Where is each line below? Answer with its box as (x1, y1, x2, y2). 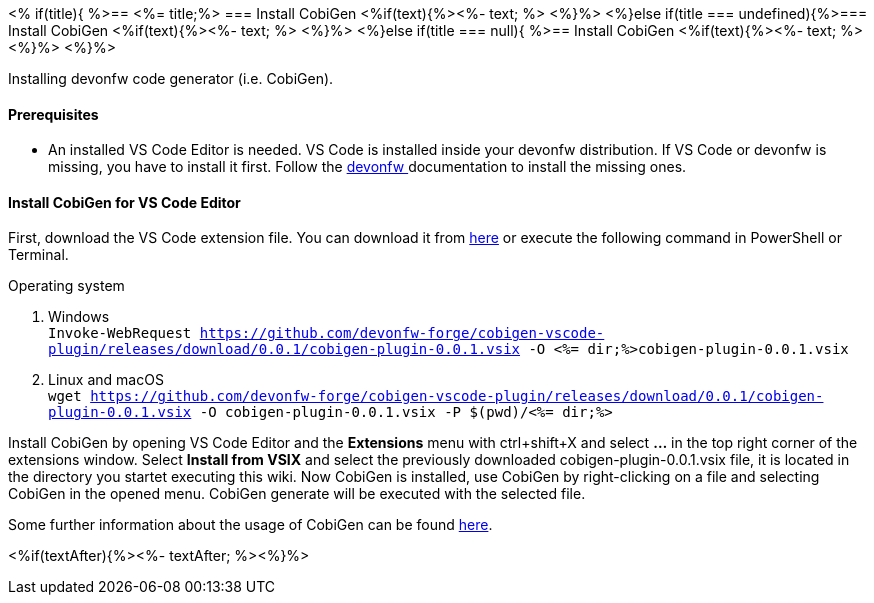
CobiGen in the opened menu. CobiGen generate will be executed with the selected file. (8, 485, 586, 503)
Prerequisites (8, 105, 99, 123)
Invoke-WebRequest (48, 325, 192, 342)
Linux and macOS (48, 371, 164, 389)
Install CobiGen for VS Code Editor (8, 193, 241, 211)
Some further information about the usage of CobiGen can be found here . (8, 516, 493, 534)
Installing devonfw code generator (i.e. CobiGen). (8, 70, 334, 87)
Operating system (8, 277, 125, 295)
